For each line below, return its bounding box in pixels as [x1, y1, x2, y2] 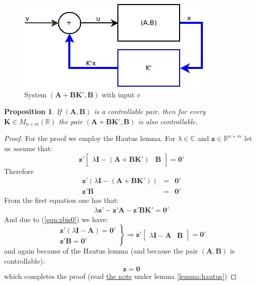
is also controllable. [138, 116, 198, 126]
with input [102, 89, 135, 99]
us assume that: [4, 142, 53, 153]
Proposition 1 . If [4, 106, 62, 117]
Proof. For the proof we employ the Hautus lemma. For [4, 133, 176, 144]
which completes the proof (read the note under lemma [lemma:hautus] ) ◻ [4, 270, 237, 281]
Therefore [4, 165, 34, 176]
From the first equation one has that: [4, 195, 119, 205]
